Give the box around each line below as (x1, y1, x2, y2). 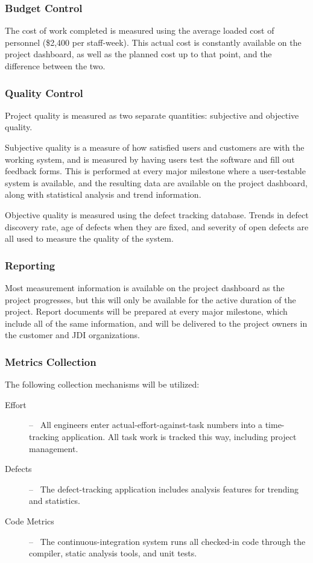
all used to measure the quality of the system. (5, 232, 174, 245)
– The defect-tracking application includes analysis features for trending (29, 482, 299, 495)
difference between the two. (5, 60, 106, 72)
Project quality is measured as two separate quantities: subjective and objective (5, 109, 299, 121)
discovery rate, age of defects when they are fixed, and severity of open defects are (5, 220, 309, 233)
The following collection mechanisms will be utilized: (5, 378, 200, 391)
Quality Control (5, 85, 83, 100)
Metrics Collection (5, 354, 96, 369)
